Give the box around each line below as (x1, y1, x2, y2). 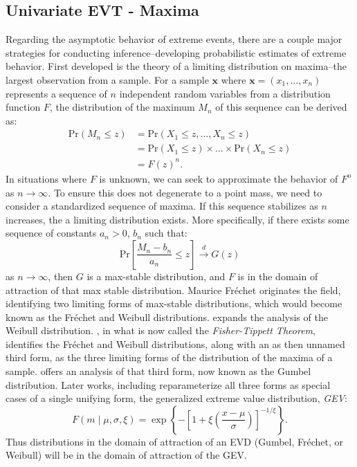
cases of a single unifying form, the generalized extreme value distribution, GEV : (6, 391, 347, 405)
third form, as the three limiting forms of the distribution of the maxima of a (6, 350, 333, 365)
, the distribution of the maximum (49, 100, 195, 114)
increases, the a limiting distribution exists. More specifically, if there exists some (6, 212, 349, 226)
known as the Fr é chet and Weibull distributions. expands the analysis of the (6, 309, 328, 324)
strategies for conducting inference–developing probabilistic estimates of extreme (6, 45, 347, 59)
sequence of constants (6, 226, 97, 240)
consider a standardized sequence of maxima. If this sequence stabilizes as (6, 199, 318, 213)
